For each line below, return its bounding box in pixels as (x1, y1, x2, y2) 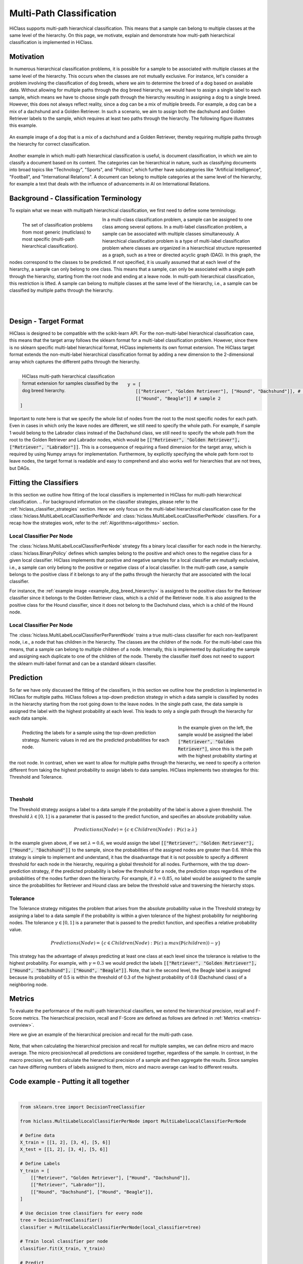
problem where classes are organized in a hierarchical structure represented (102, 245, 262, 251)
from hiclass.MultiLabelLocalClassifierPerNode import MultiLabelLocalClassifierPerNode (20, 1118, 247, 1124)
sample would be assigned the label (178, 731, 252, 738)
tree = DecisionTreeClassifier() (20, 1217, 103, 1223)
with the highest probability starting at (178, 753, 257, 759)
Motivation (9, 53, 44, 61)
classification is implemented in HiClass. (9, 39, 93, 46)
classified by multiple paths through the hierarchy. (9, 287, 114, 293)
